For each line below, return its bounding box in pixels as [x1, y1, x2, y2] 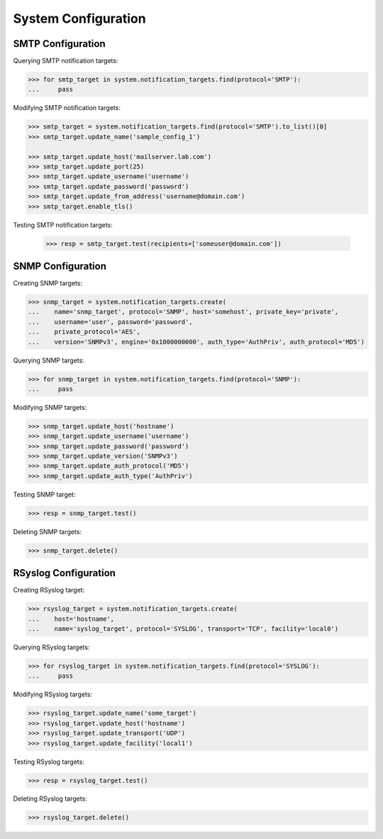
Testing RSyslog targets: [13, 757, 84, 766]
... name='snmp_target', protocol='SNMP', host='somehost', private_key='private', [28, 308, 339, 316]
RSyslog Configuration [13, 567, 116, 579]
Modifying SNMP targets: [13, 403, 87, 411]
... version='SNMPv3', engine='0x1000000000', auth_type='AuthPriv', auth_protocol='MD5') [28, 337, 365, 346]
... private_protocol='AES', [28, 328, 141, 336]
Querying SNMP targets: [13, 356, 84, 364]
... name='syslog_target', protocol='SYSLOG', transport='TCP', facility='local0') [28, 625, 339, 633]
